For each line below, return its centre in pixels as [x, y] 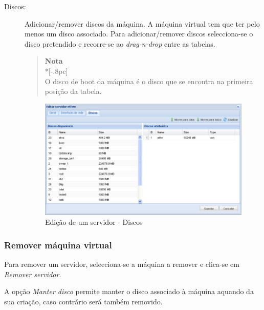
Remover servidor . [33, 274]
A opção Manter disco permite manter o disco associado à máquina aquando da [129, 291]
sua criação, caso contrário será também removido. [83, 301]
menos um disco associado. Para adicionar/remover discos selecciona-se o [139, 34]
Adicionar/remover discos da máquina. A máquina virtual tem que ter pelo [142, 23]
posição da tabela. [73, 91]
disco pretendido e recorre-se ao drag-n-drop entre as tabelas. [120, 43]
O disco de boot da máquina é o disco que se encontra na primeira [149, 81]
